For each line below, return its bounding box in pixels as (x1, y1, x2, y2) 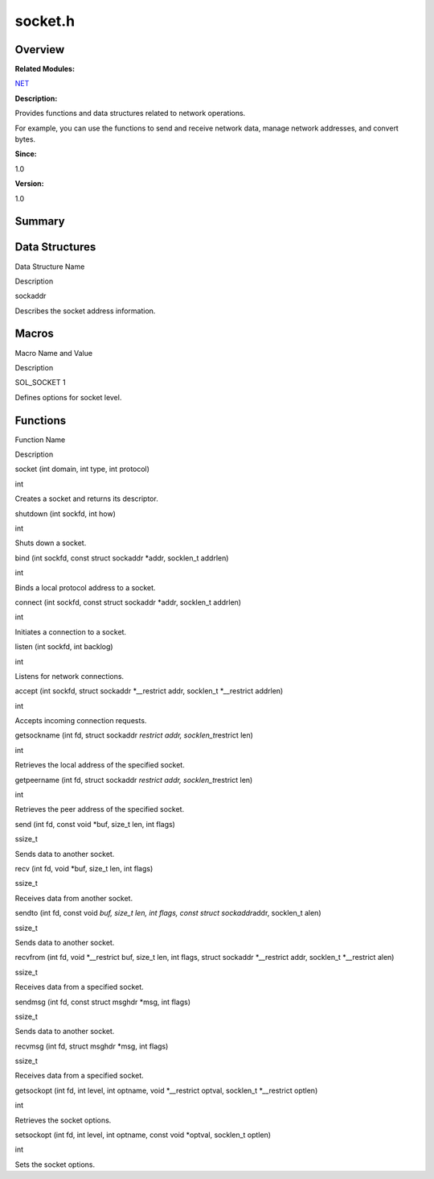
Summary (14, 214, 65, 229)
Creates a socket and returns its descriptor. (14, 494, 158, 503)
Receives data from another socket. (14, 893, 133, 903)
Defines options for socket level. (14, 392, 122, 402)
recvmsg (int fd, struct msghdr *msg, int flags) (14, 1041, 169, 1051)
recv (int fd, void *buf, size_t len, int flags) (14, 863, 154, 873)
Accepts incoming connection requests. (14, 716, 147, 726)
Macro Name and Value (14, 348, 92, 358)
